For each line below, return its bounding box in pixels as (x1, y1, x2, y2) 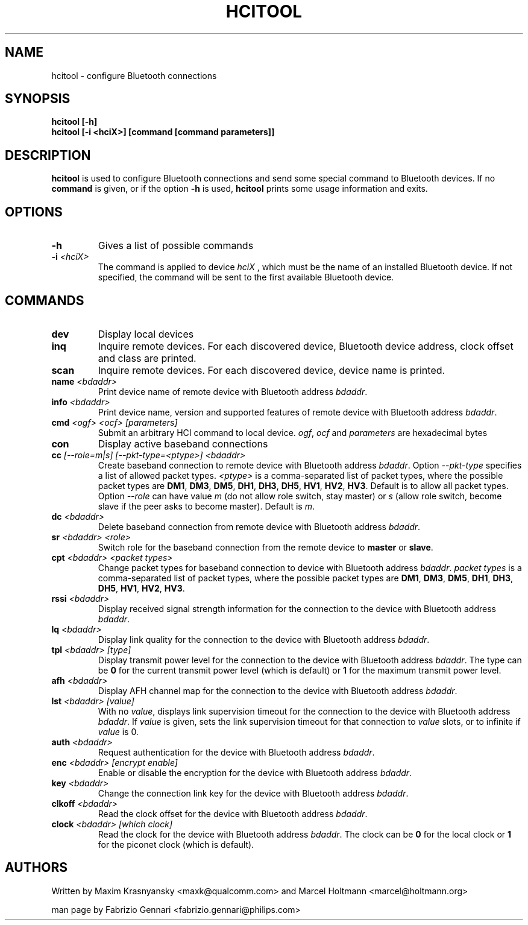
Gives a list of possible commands (98, 239, 254, 252)
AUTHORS (5, 860, 68, 876)
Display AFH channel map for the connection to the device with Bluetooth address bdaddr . (98, 685, 457, 696)
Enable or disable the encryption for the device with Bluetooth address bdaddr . (98, 767, 412, 778)
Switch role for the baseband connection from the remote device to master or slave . (98, 541, 433, 552)
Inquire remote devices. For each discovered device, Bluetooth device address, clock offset (98, 339, 514, 352)
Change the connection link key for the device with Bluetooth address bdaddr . (98, 788, 409, 798)
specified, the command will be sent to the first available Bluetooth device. (98, 272, 394, 283)
